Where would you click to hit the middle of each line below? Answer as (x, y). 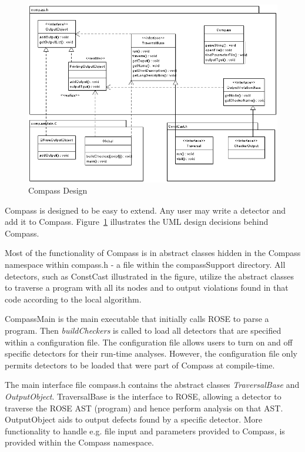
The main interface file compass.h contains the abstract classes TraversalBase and (152, 385)
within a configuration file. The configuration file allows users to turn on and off (149, 342)
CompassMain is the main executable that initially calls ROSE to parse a (137, 319)
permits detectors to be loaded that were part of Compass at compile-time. (140, 365)
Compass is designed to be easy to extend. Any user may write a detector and (145, 210)
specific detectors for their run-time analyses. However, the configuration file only (151, 353)
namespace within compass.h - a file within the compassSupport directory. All (145, 265)
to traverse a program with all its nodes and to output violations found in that (147, 288)
